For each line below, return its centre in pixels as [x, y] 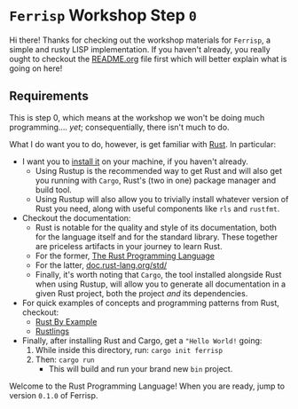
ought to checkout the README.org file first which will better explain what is [148, 59]
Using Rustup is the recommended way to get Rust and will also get [158, 170]
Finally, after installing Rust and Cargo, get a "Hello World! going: [142, 340]
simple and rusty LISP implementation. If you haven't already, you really [140, 49]
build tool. [54, 189]
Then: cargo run [65, 359]
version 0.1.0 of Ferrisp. [54, 395]
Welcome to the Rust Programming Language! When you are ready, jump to [147, 386]
